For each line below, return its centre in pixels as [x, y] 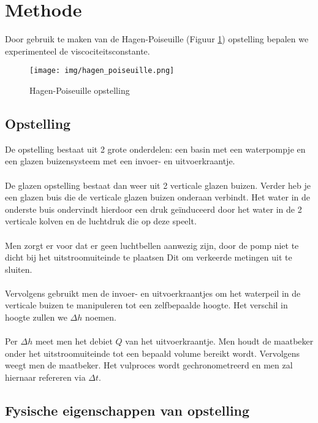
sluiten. [19, 269]
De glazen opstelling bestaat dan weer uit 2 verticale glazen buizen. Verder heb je [158, 185]
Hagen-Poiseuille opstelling [80, 90]
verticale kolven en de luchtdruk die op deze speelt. [101, 221]
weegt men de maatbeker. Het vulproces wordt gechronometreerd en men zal [149, 365]
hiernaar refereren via [45, 377]
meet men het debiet [74, 341]
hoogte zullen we [36, 317]
